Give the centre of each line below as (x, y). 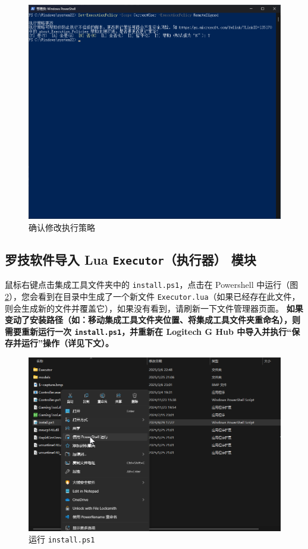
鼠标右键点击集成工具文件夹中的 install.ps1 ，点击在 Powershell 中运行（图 (152, 285)
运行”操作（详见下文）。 (67, 343)
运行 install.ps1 (62, 539)
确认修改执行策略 (62, 227)
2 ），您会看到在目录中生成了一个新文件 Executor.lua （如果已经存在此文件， (153, 296)
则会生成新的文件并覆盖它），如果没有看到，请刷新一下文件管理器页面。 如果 (154, 308)
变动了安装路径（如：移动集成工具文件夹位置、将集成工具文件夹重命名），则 (153, 320)
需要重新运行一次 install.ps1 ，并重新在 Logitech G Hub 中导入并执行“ (148, 331)
